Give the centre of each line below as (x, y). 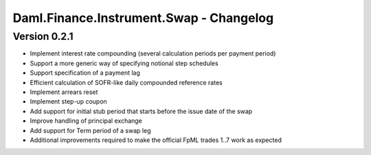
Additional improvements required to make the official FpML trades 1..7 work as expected (156, 140)
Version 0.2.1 (43, 36)
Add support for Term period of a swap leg (90, 130)
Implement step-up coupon (69, 102)
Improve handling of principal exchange (86, 121)
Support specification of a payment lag (85, 73)
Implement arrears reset (64, 92)
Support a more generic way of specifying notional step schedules (124, 63)
